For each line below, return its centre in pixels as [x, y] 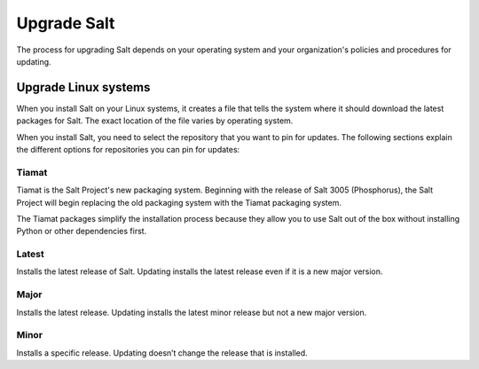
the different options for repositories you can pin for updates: [128, 150]
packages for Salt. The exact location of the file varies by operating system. [155, 121]
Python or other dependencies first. [82, 232]
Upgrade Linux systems [83, 87]
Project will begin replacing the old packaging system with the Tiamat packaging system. [179, 202]
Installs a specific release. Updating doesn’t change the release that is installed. [162, 353]
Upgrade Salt [66, 23]
